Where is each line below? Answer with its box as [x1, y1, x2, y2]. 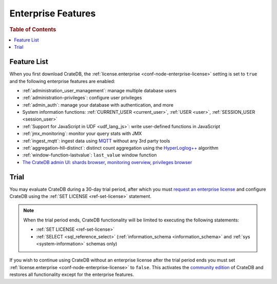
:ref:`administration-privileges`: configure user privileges [22, 95, 142, 101]
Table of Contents [9, 26, 56, 33]
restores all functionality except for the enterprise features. [9, 272, 134, 278]
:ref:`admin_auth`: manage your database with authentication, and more [22, 102, 174, 108]
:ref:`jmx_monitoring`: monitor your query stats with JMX [22, 131, 142, 137]
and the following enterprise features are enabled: [9, 78, 115, 84]
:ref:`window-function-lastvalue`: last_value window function [22, 152, 157, 158]
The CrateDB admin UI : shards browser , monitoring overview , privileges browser [22, 159, 192, 165]
